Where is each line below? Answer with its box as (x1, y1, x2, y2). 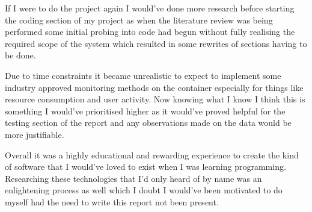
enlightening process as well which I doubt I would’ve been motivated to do (5, 184, 283, 196)
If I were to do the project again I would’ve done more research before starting (5, 2, 295, 14)
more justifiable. (5, 128, 64, 140)
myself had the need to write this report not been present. (5, 195, 219, 208)
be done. (5, 49, 36, 61)
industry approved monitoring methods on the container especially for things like (5, 81, 304, 93)
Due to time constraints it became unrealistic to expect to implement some (5, 69, 281, 81)
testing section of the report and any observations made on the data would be (5, 116, 292, 129)
